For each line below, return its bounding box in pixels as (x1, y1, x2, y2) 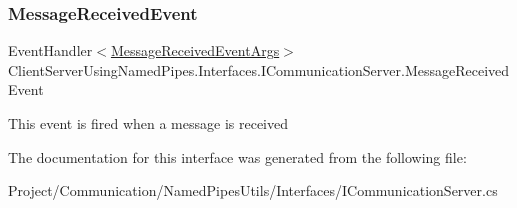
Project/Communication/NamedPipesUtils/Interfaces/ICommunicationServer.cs (8, 180, 498, 201)
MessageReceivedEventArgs (110, 40, 280, 61)
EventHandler (8, 40, 93, 61)
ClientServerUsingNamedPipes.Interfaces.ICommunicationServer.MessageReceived (8, 59, 510, 80)
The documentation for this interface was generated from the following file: (8, 146, 467, 167)
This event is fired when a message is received (8, 113, 288, 133)
